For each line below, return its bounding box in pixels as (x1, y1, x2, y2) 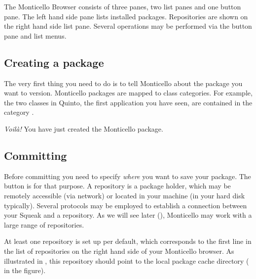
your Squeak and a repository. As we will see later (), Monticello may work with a (4, 210, 252, 220)
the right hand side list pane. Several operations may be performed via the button (4, 21, 252, 31)
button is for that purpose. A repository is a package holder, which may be (4, 181, 231, 191)
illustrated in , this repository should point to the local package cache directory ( (4, 255, 249, 266)
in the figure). (4, 265, 46, 276)
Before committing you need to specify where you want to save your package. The (4, 171, 251, 181)
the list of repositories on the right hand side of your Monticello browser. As (4, 245, 234, 256)
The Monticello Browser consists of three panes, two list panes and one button (4, 1, 241, 11)
